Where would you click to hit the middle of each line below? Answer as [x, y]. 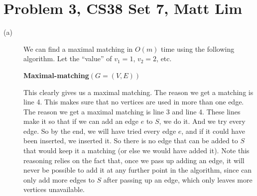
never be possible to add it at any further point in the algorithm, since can [138, 170]
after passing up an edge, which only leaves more [178, 179]
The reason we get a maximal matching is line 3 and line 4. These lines [132, 111]
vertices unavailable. [54, 189]
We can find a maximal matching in [78, 49]
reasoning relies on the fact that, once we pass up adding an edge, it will [134, 160]
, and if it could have [213, 131]
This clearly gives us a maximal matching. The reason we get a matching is [138, 92]
